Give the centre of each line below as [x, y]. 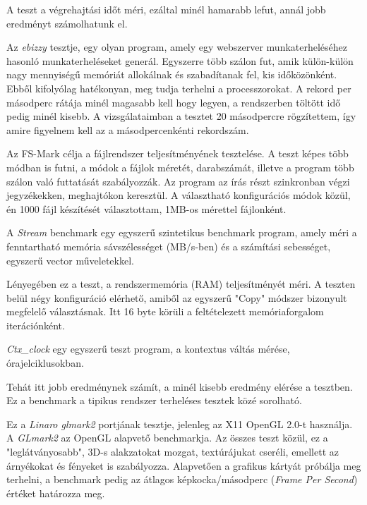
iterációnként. [36, 325]
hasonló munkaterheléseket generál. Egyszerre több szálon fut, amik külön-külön [180, 60]
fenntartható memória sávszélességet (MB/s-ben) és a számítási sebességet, [169, 246]
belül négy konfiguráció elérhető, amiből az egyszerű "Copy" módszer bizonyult [177, 297]
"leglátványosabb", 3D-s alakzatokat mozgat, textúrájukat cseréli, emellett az [173, 452]
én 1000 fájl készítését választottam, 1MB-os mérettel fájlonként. [146, 208]
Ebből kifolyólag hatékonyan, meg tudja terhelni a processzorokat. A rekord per [179, 88]
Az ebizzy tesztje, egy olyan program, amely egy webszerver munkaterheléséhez [177, 47]
